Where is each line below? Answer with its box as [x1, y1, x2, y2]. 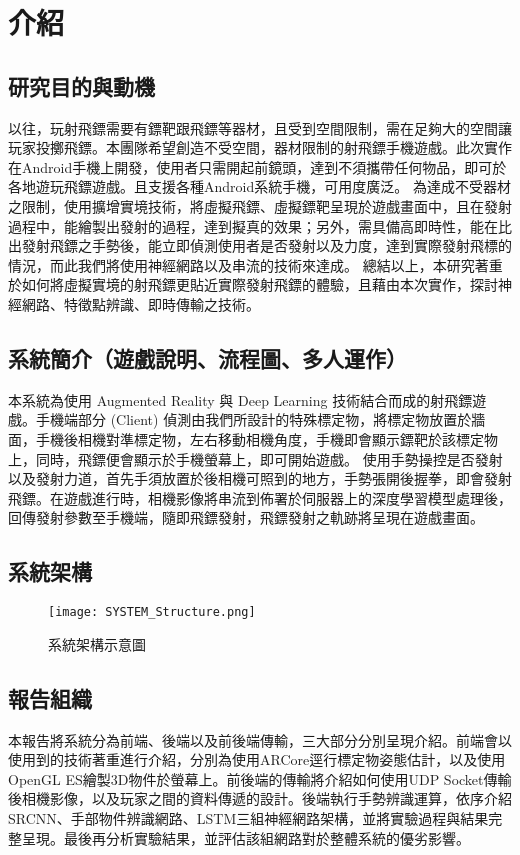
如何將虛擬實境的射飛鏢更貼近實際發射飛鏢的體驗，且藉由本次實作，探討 [21, 274, 498, 295]
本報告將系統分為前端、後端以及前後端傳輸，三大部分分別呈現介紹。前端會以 [8, 729, 512, 750]
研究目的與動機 [8, 70, 155, 101]
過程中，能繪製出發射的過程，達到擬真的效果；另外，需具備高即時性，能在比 [8, 215, 512, 236]
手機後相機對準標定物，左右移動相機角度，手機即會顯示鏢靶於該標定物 [35, 428, 498, 449]
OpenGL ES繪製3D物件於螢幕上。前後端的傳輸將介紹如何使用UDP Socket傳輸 [8, 768, 512, 789]
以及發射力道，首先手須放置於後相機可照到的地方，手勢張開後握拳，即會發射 [8, 468, 512, 489]
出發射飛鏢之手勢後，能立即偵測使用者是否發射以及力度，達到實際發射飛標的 [8, 235, 512, 256]
